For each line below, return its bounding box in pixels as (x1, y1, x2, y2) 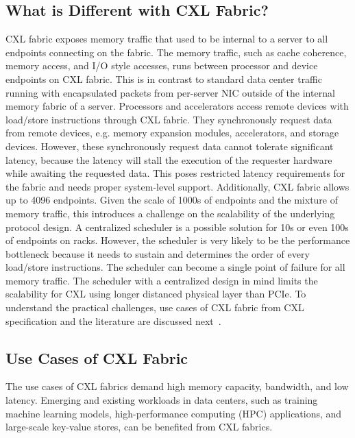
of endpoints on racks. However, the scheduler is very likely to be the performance (5, 233, 350, 247)
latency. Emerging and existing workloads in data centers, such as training (5, 393, 318, 407)
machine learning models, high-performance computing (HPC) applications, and (5, 406, 342, 420)
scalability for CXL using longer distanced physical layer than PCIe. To (5, 287, 306, 301)
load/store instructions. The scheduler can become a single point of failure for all (5, 260, 345, 274)
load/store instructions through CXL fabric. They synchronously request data (5, 112, 332, 126)
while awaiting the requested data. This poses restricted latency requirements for (5, 166, 345, 180)
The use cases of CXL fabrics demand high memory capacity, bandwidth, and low (5, 379, 349, 393)
